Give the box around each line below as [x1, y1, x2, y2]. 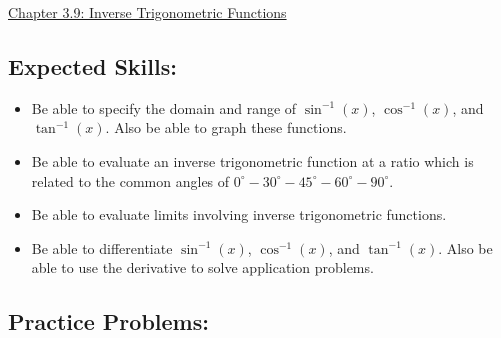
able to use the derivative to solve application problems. [31, 257, 374, 278]
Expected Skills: [8, 50, 177, 81]
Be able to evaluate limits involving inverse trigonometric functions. [31, 204, 447, 225]
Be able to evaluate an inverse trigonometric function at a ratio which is [31, 150, 474, 171]
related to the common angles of [31, 170, 230, 191]
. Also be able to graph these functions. [105, 117, 347, 138]
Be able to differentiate [31, 237, 173, 258]
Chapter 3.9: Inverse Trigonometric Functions [8, 2, 287, 22]
